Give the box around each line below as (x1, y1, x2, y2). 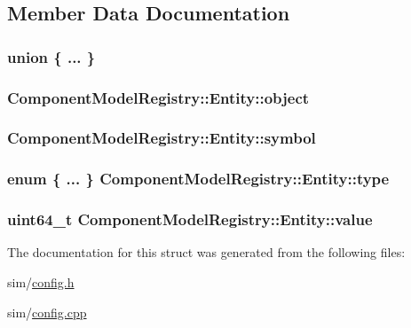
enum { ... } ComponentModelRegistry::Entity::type (7, 168, 390, 190)
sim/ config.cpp (7, 302, 87, 321)
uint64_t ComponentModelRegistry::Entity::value (7, 208, 373, 230)
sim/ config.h (7, 272, 75, 291)
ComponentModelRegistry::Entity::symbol (7, 127, 316, 149)
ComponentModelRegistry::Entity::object (7, 86, 310, 108)
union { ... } (7, 45, 96, 67)
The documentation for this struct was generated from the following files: (7, 243, 406, 262)
